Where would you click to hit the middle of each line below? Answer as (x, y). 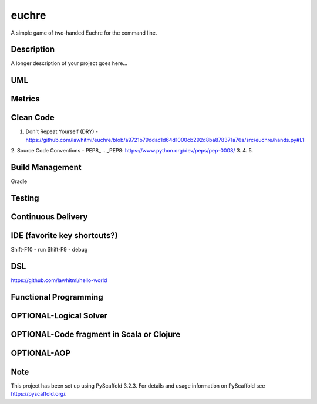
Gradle (19, 181)
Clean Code (33, 118)
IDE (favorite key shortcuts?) (64, 235)
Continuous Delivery (49, 217)
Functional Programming (57, 297)
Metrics (26, 99)
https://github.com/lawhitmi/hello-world (59, 280)
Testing (25, 198)
